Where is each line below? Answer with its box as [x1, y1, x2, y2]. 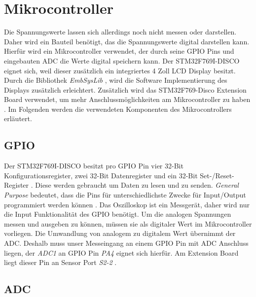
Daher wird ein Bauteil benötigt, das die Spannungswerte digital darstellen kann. [4, 36, 250, 46]
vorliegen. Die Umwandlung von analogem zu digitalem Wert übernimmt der [4, 228, 236, 238]
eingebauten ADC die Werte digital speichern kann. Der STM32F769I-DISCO [4, 55, 240, 66]
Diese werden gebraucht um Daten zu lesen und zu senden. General [35, 180, 239, 190]
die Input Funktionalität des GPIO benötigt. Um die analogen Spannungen [4, 209, 231, 219]
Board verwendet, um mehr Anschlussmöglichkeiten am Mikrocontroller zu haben [4, 94, 251, 104]
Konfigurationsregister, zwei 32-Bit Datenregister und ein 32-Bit [4, 170, 198, 180]
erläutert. [4, 113, 32, 124]
